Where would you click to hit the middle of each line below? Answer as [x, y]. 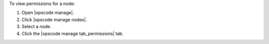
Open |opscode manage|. [48, 13]
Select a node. [37, 27]
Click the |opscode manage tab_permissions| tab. [73, 33]
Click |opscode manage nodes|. [54, 19]
